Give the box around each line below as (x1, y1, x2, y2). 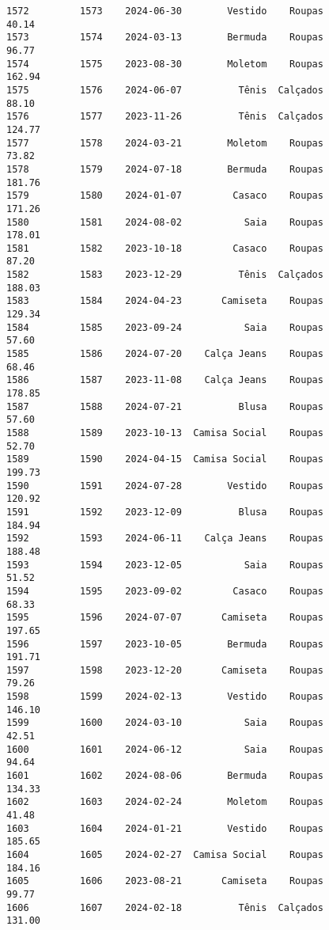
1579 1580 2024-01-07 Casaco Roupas (6, 190, 323, 202)
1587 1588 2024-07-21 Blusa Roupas (6, 400, 323, 412)
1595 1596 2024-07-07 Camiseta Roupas (6, 612, 323, 624)
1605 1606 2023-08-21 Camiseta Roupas (6, 875, 323, 887)
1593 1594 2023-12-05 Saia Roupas (6, 559, 323, 571)
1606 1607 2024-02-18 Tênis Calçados (6, 902, 323, 913)
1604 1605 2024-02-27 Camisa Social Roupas (6, 849, 323, 860)
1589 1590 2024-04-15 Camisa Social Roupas (6, 454, 323, 465)
